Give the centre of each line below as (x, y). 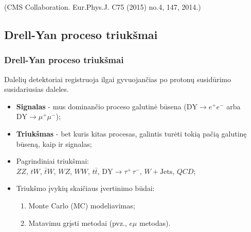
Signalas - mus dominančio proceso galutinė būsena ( (101, 106)
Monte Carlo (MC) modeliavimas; (82, 205)
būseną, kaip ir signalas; (54, 143)
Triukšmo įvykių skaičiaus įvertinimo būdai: (85, 188)
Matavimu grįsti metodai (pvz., (78, 223)
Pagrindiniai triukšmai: (52, 161)
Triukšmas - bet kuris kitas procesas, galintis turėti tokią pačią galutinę (131, 133)
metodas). (155, 223)
